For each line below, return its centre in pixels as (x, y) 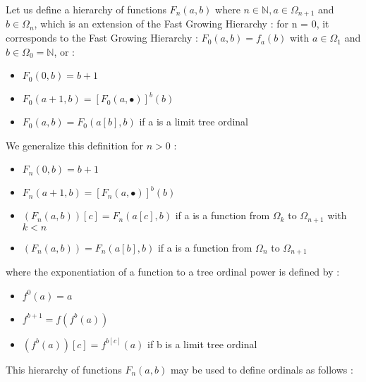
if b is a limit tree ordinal (202, 344)
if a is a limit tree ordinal (194, 122)
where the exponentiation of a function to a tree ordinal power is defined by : (173, 272)
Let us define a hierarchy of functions (86, 9)
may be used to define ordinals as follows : (262, 369)
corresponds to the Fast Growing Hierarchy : (102, 38)
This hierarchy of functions (64, 369)
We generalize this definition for (75, 145)
